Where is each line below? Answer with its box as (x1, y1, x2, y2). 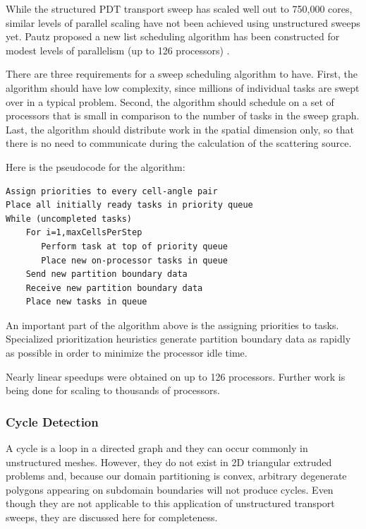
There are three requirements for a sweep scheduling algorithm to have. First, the (6, 66, 358, 81)
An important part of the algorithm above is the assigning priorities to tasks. (6, 317, 339, 332)
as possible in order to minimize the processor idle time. (6, 345, 248, 360)
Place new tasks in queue (25, 297, 147, 307)
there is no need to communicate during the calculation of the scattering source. (6, 136, 352, 150)
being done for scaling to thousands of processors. (6, 383, 220, 398)
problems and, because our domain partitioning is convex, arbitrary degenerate (6, 468, 347, 483)
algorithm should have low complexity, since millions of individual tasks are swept (6, 80, 360, 95)
